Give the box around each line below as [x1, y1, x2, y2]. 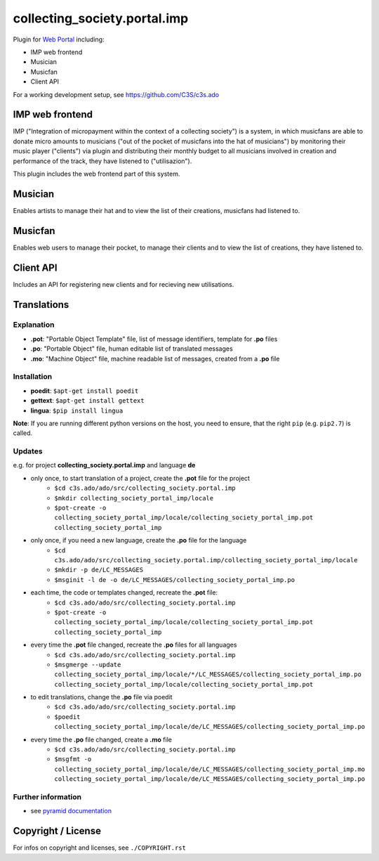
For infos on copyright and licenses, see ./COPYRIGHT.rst [13, 843, 186, 852]
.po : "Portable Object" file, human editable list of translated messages [30, 344, 233, 353]
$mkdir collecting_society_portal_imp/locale [54, 494, 214, 502]
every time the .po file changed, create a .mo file [30, 735, 172, 744]
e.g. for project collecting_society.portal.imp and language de [13, 461, 196, 470]
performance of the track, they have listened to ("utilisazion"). [13, 157, 192, 165]
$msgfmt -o [54, 756, 92, 763]
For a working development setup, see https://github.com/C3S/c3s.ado [13, 90, 220, 98]
